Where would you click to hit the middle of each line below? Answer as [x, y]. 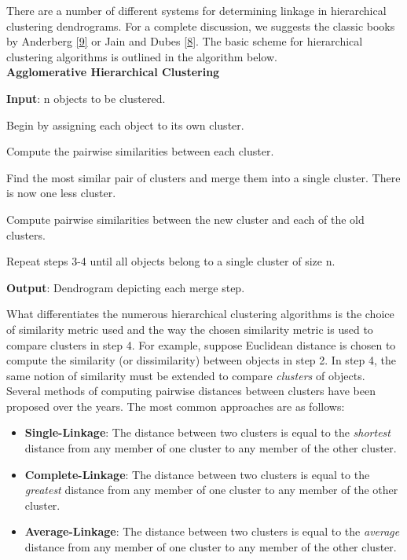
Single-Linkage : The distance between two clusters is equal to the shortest [207, 432]
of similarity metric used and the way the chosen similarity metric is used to [190, 329]
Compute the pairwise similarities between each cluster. [140, 151]
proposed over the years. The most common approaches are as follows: [176, 406]
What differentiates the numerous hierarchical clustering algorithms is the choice [200, 314]
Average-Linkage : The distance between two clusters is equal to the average [212, 531]
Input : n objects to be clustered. [86, 98]
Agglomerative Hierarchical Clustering [113, 72]
